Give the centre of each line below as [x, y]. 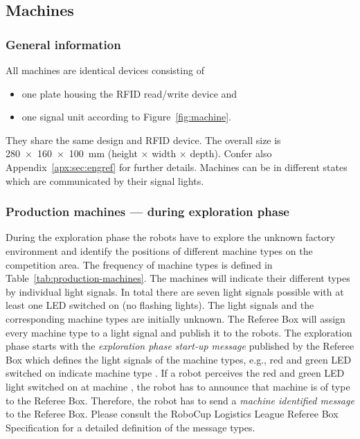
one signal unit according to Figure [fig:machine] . [126, 117]
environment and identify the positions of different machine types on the [159, 250]
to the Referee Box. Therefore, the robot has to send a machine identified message [180, 400]
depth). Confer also [231, 153]
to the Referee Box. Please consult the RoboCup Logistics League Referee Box [172, 414]
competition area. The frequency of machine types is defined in [139, 264]
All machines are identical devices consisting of [105, 70]
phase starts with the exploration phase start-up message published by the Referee [180, 346]
